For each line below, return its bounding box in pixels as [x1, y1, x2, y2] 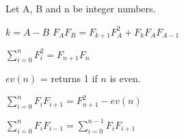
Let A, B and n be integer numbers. [5, 1, 156, 15]
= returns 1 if [40, 71, 98, 86]
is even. [109, 71, 141, 86]
